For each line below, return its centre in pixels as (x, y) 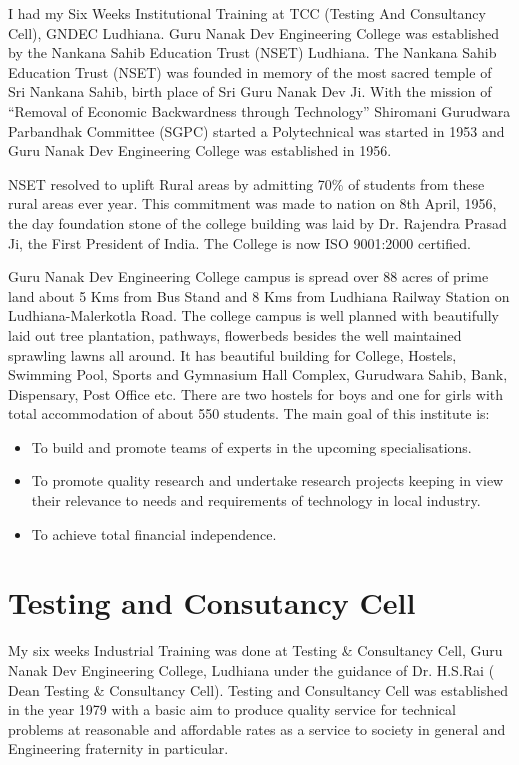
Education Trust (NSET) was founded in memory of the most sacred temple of (250, 71)
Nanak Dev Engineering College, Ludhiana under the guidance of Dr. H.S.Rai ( (251, 669)
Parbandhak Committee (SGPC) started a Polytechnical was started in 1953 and (256, 130)
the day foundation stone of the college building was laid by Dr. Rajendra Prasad (257, 222)
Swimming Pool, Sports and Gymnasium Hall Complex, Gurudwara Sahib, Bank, (258, 374)
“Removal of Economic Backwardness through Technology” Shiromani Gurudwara (259, 110)
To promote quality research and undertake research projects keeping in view (267, 480)
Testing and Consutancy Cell (212, 602)
